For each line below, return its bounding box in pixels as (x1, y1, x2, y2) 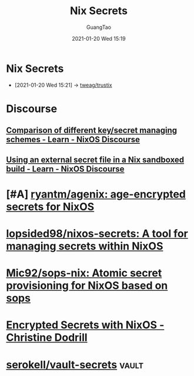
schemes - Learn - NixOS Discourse (6, 134, 140, 145)
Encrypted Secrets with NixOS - (6, 318, 165, 332)
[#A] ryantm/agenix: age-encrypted (6, 187, 186, 201)
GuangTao (86, 24, 112, 31)
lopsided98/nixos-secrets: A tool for (6, 227, 188, 240)
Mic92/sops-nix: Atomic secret (6, 266, 162, 280)
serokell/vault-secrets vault (6, 358, 144, 371)
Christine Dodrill (6, 331, 88, 344)
